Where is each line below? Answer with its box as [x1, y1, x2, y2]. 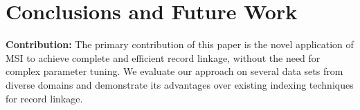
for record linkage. [6, 91, 83, 105]
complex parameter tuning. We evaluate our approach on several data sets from [6, 64, 343, 78]
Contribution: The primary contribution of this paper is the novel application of [6, 37, 354, 52]
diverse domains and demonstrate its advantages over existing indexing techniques [6, 77, 354, 91]
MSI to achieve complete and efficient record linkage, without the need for [6, 50, 321, 65]
